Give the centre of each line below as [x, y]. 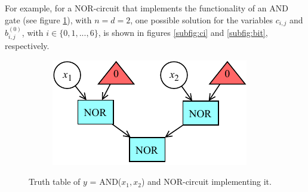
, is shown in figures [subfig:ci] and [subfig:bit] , [183, 32]
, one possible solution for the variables [202, 19]
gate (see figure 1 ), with [48, 19]
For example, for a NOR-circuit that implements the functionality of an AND [147, 8]
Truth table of [55, 182]
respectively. [27, 46]
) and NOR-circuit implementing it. [206, 182]
